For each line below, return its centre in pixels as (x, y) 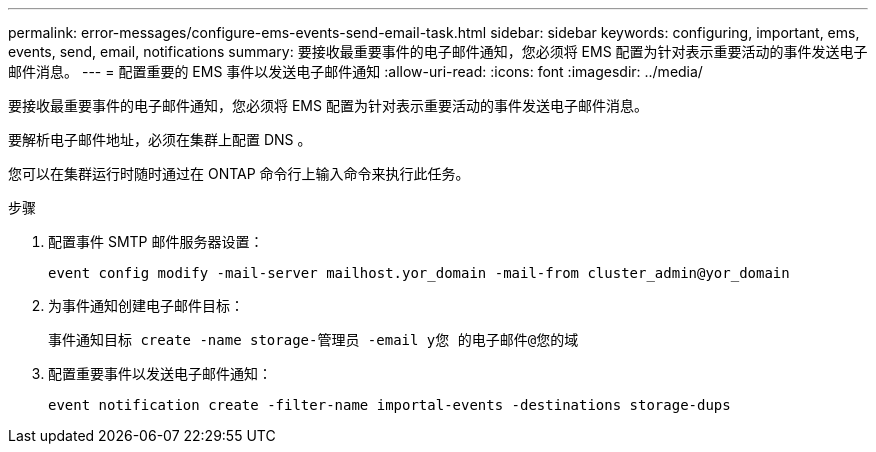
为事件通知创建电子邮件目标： (146, 305)
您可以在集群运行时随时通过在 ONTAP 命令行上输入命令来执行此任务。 (239, 173)
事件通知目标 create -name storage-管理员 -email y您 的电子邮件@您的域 (313, 340)
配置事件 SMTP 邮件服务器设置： (156, 241)
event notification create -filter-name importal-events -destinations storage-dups (389, 405)
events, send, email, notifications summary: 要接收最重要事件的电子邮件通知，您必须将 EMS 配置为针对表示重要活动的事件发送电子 (438, 51)
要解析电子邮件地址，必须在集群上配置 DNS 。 (160, 139)
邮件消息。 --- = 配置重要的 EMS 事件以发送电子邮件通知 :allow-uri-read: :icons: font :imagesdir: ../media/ (355, 71)
